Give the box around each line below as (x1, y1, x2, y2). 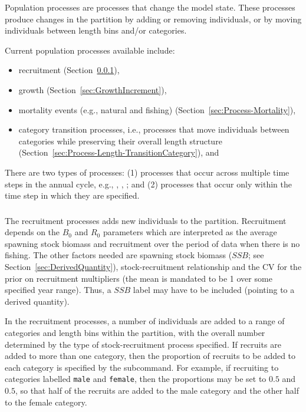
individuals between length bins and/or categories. (5, 24, 187, 37)
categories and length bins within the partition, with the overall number (5, 326, 265, 338)
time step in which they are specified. (5, 189, 140, 202)
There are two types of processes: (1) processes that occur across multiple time (5, 166, 289, 178)
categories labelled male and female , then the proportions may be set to (5, 373, 266, 385)
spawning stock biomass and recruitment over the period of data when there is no (5, 237, 300, 249)
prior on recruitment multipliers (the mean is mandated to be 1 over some (5, 272, 272, 284)
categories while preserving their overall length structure (18, 134, 222, 147)
